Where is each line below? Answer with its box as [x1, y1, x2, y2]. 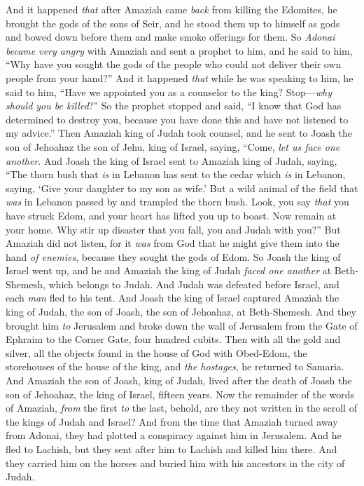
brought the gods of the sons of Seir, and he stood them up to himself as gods [6, 15, 340, 30]
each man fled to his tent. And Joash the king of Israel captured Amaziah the [6, 290, 339, 305]
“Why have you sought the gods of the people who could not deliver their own [6, 57, 342, 72]
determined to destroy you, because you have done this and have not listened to [6, 112, 349, 126]
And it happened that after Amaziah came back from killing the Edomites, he [6, 2, 337, 16]
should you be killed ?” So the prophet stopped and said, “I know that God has [6, 98, 342, 113]
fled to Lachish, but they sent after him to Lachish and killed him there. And [6, 442, 337, 456]
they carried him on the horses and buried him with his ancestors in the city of [6, 455, 345, 470]
